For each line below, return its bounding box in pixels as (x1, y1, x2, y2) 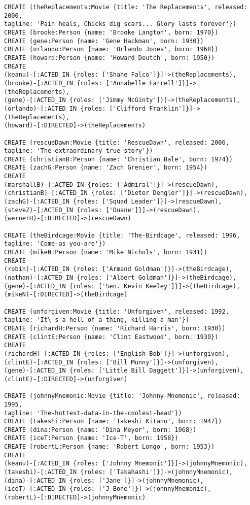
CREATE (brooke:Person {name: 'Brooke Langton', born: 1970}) (4, 28, 219, 36)
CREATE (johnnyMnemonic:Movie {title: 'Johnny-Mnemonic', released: (4, 392, 240, 400)
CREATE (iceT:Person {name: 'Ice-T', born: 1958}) (4, 434, 178, 442)
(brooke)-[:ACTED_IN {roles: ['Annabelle (4, 79, 146, 87)
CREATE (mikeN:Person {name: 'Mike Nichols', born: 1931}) (4, 249, 207, 256)
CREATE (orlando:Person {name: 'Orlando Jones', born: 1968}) (4, 46, 219, 53)
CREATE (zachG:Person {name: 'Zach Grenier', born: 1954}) (4, 164, 207, 172)
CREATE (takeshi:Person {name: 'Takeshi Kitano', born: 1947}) (4, 418, 222, 425)
